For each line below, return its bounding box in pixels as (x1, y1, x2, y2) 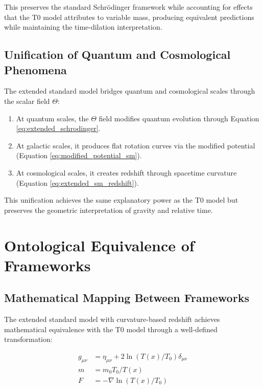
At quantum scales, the (16, 113, 89, 123)
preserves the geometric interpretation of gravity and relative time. (4, 204, 213, 215)
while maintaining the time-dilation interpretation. (4, 21, 162, 32)
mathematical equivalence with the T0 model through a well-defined (4, 323, 218, 334)
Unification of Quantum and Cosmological (4, 47, 231, 62)
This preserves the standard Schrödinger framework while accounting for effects (4, 2, 253, 12)
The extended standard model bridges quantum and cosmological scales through (4, 85, 255, 96)
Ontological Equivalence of (4, 234, 195, 255)
